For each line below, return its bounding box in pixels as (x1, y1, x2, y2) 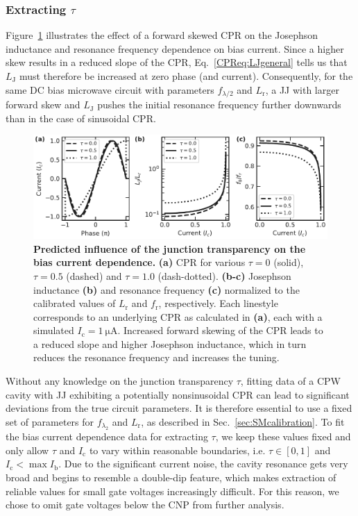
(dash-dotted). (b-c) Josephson (157, 268, 291, 283)
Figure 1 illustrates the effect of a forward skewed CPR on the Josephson (6, 28, 318, 42)
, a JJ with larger (265, 82, 339, 97)
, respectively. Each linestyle (158, 296, 278, 310)
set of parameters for (6, 414, 94, 428)
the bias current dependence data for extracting (6, 429, 208, 444)
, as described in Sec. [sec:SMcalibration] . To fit (141, 414, 345, 428)
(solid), (273, 255, 304, 269)
